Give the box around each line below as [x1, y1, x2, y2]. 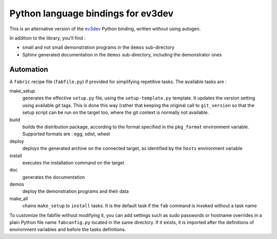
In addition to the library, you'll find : [9, 35, 86, 41]
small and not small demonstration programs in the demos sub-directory [22, 44, 174, 51]
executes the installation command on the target [22, 160, 125, 166]
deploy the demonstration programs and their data [22, 188, 129, 194]
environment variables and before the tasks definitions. [9, 226, 126, 233]
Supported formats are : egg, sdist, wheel [22, 131, 110, 137]
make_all [9, 195, 28, 202]
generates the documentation [22, 174, 85, 180]
